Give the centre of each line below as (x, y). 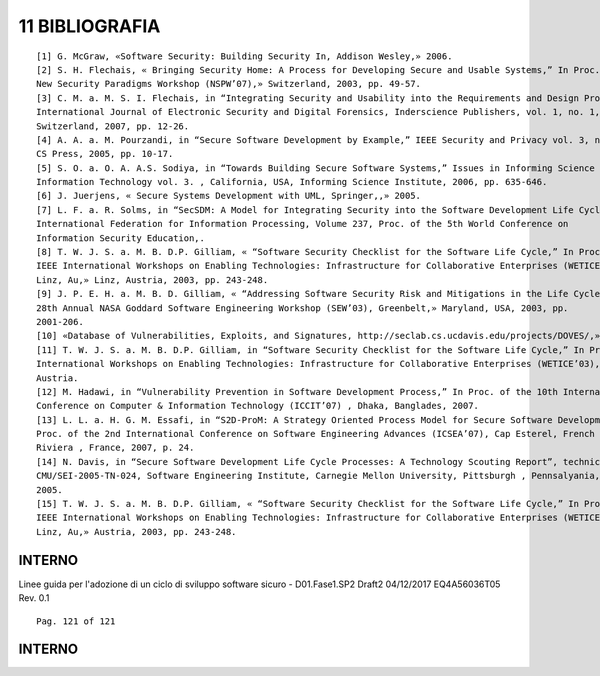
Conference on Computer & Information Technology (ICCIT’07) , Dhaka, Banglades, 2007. (258, 406)
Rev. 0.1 (34, 598)
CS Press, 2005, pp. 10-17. (105, 154)
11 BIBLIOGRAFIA (89, 26)
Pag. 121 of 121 (76, 621)
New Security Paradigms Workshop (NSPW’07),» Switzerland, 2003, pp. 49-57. (229, 84)
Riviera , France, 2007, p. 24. (115, 448)
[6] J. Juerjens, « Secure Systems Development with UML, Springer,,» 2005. (229, 196)
